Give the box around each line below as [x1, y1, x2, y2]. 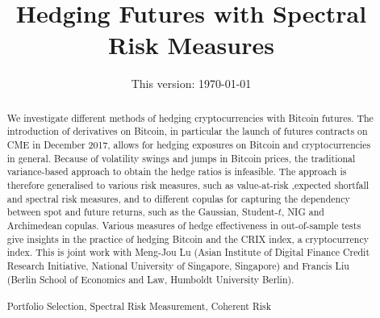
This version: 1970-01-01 [131, 75, 252, 92]
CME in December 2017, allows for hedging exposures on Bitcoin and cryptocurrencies [6, 138, 371, 152]
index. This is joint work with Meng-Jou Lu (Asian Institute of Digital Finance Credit [6, 245, 370, 259]
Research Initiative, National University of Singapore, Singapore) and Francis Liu [6, 258, 349, 272]
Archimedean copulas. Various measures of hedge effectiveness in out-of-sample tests [6, 218, 361, 232]
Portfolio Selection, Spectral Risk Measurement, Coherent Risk [6, 299, 271, 312]
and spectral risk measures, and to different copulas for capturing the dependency [6, 191, 350, 205]
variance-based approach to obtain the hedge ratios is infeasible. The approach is [6, 165, 347, 178]
